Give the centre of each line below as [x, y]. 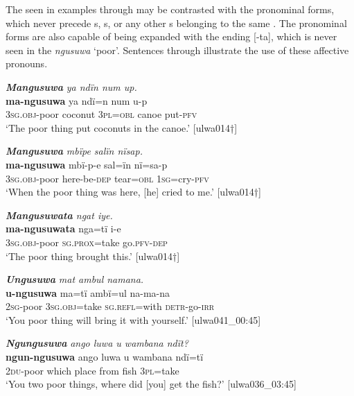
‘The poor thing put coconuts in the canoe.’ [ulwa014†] [122, 127]
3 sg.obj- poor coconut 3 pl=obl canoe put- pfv [101, 114]
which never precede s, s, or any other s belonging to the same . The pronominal [176, 23]
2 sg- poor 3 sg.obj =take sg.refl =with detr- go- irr [110, 306]
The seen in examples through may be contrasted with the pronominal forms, [170, 9]
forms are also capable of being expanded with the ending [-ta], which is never [171, 36]
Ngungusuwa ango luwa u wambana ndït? [97, 343]
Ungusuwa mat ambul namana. [75, 279]
